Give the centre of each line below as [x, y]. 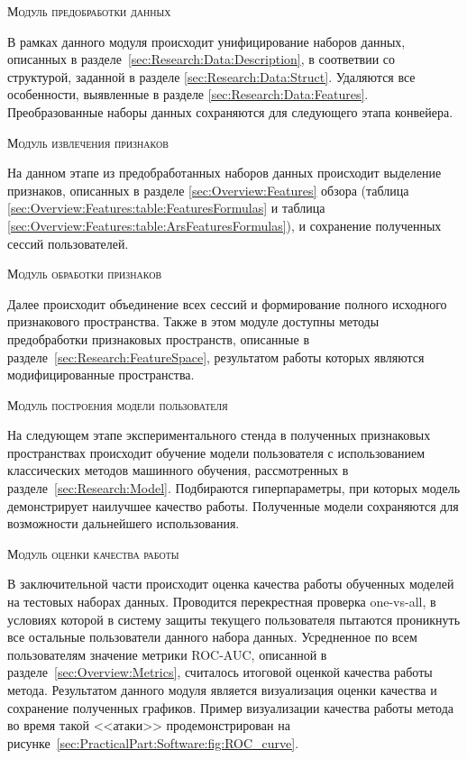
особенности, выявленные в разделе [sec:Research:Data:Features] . [188, 94]
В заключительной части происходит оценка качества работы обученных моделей [231, 584]
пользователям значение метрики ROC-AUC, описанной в [167, 654]
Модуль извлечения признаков [88, 142]
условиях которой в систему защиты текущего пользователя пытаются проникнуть [234, 619]
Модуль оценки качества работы [93, 553]
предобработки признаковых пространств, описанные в [158, 338]
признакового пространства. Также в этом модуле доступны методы [193, 321]
